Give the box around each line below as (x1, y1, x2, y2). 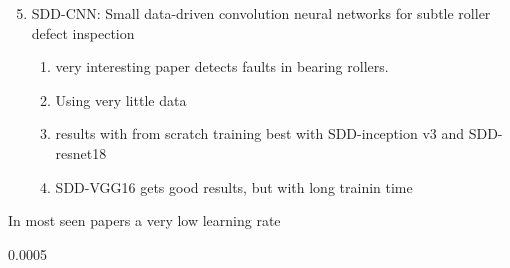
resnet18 (55, 142, 107, 163)
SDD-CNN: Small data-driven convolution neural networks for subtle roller (31, 3, 491, 23)
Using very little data (55, 89, 187, 110)
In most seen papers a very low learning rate (8, 210, 281, 231)
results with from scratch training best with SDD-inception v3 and (55, 123, 465, 144)
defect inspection (31, 22, 135, 43)
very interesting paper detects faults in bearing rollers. (55, 56, 389, 77)
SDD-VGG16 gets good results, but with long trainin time (55, 176, 413, 197)
